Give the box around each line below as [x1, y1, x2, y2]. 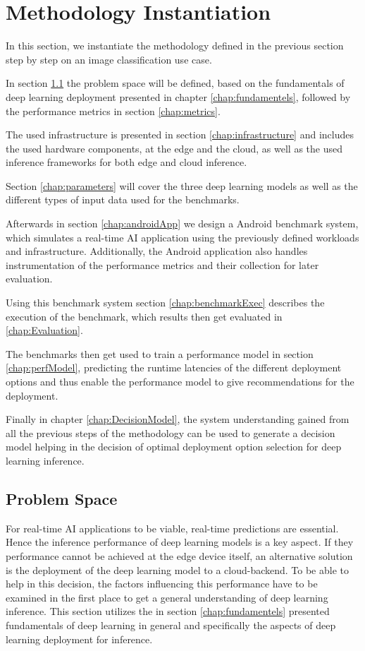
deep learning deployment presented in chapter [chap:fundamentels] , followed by [6, 89, 351, 104]
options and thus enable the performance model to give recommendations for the [6, 374, 354, 388]
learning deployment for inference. [6, 631, 153, 646]
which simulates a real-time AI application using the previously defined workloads [6, 229, 359, 244]
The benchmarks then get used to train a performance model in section [6, 346, 314, 361]
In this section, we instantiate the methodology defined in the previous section [6, 38, 344, 53]
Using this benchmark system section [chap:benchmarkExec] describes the [6, 295, 325, 310]
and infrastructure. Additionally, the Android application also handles [6, 244, 308, 258]
